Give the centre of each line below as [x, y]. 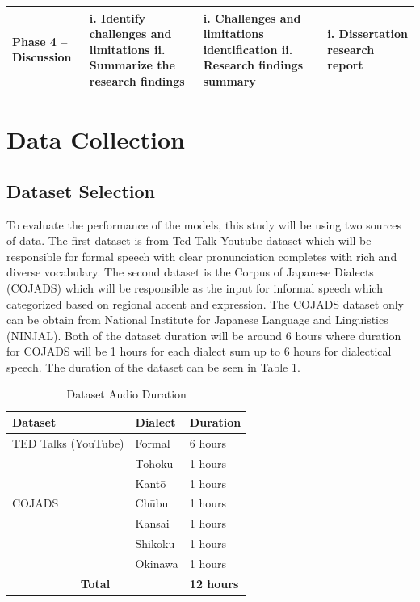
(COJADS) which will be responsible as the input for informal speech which [195, 287]
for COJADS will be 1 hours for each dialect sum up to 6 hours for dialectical [199, 351]
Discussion [42, 57]
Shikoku [155, 543]
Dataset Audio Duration [126, 394]
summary [229, 80]
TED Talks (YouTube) [68, 442]
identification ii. [248, 49]
